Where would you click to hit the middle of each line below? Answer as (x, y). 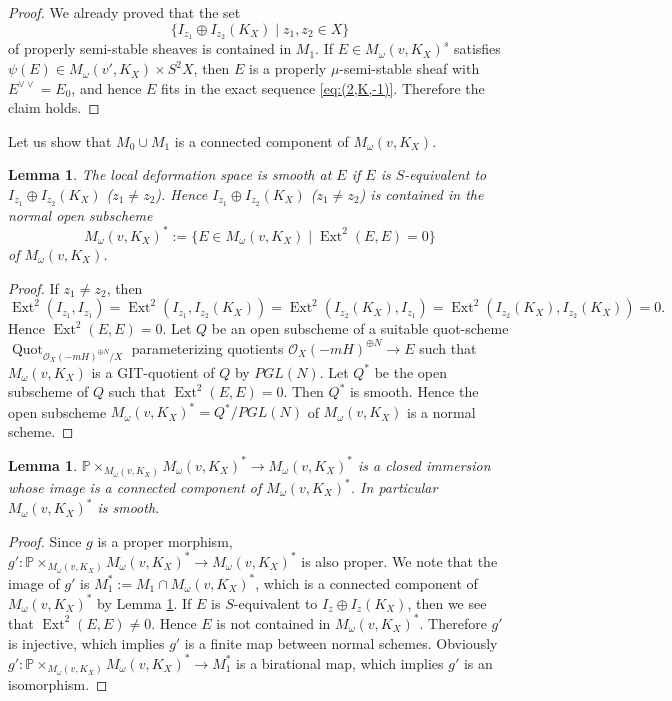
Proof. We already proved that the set (124, 12)
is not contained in (273, 622)
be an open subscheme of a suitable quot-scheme (360, 328)
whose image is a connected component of (135, 487)
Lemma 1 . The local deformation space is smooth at (170, 174)
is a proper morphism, (165, 540)
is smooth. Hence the (414, 391)
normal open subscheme (80, 214)
